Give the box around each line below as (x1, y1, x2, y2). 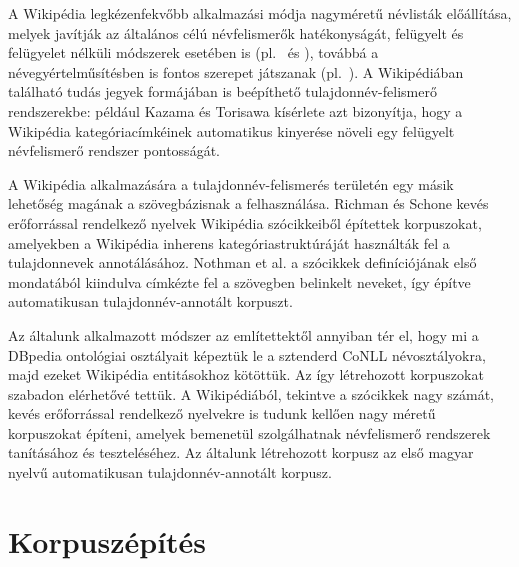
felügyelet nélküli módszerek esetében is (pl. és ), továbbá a (8, 42, 379, 63)
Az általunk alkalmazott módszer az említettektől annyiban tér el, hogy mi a (8, 324, 479, 345)
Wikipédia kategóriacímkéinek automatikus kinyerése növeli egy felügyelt (8, 120, 455, 141)
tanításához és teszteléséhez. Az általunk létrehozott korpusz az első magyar (8, 442, 474, 463)
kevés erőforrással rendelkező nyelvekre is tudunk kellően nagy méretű (8, 403, 436, 424)
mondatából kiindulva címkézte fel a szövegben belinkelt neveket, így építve (8, 271, 471, 292)
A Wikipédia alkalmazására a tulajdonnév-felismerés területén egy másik (8, 173, 454, 194)
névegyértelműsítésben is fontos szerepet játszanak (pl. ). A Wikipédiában (8, 61, 464, 82)
